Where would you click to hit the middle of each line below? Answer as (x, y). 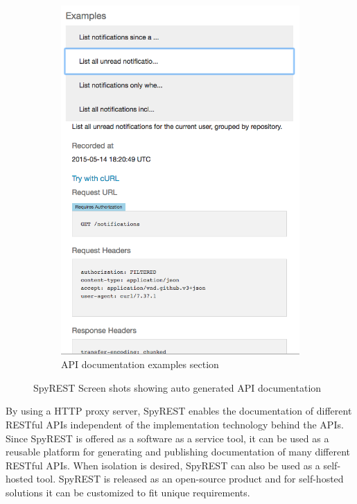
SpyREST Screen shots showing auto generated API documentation (177, 387)
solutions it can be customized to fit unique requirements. (128, 492)
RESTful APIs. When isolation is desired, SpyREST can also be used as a (163, 465)
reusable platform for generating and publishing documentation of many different (178, 452)
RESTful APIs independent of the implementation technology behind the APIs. (175, 424)
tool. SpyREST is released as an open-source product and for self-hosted (190, 479)
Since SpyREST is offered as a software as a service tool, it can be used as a (167, 438)
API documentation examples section (140, 364)
